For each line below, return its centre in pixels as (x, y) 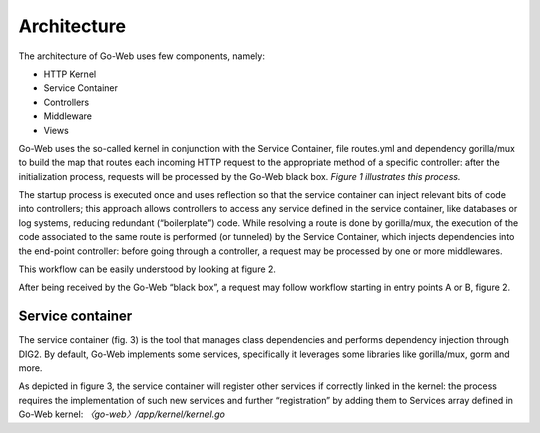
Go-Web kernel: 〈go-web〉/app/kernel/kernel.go (121, 414)
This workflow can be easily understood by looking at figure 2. (147, 269)
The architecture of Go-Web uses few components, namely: (141, 56)
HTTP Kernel (70, 74)
